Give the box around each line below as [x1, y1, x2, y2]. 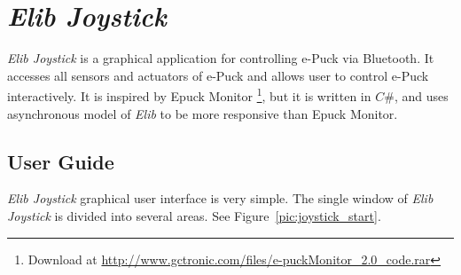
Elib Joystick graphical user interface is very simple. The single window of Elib [7, 189, 434, 208]
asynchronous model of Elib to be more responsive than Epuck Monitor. [7, 104, 398, 122]
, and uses [394, 86, 449, 105]
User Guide [7, 147, 114, 175]
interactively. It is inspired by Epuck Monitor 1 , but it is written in [7, 84, 371, 105]
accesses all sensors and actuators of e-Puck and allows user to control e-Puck [7, 66, 429, 84]
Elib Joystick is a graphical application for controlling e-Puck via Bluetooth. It [7, 49, 434, 67]
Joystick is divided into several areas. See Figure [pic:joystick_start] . [7, 206, 381, 224]
